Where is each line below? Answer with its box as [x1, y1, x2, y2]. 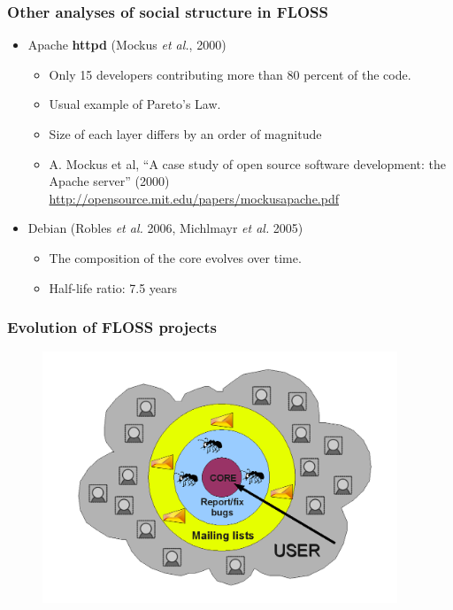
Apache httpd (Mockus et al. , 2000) [27, 35, 226, 54]
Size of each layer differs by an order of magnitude [49, 125, 322, 143]
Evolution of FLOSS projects [7, 316, 217, 338]
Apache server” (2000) [49, 172, 170, 190]
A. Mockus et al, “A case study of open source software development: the [49, 154, 446, 173]
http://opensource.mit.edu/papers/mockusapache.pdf [49, 189, 340, 207]
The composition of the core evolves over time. [49, 248, 302, 266]
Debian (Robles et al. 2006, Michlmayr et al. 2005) [27, 219, 303, 237]
